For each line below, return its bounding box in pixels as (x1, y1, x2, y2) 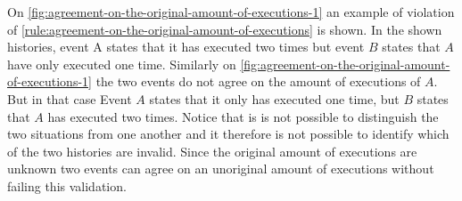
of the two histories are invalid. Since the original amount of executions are (7, 141, 417, 160)
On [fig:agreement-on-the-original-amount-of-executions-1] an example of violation (7, 3, 455, 20)
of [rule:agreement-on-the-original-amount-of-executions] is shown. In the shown (7, 20, 442, 38)
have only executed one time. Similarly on (7, 54, 236, 73)
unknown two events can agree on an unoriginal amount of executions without (7, 159, 434, 178)
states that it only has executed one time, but (149, 89, 400, 108)
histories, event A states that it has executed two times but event (7, 37, 365, 56)
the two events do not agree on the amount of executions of (95, 72, 421, 91)
